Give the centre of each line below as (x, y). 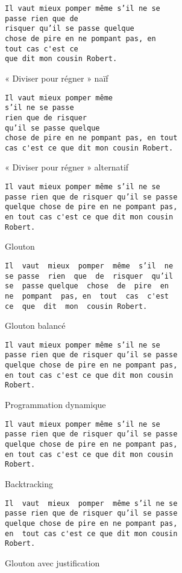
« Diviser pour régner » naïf (57, 78)
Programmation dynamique (55, 405)
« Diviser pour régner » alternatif (67, 167)
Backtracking (29, 483)
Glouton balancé (35, 325)
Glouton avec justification (52, 562)
